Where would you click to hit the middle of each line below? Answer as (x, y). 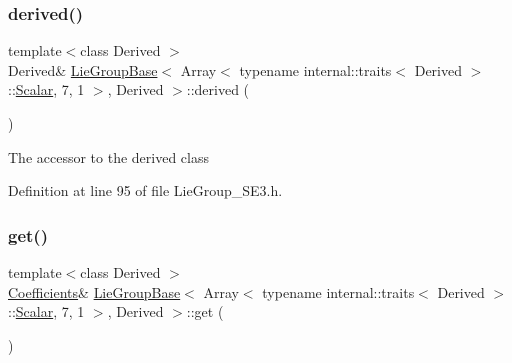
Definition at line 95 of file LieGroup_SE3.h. (145, 190)
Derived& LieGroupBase (83, 69)
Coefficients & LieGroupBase (94, 291)
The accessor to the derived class (108, 156)
